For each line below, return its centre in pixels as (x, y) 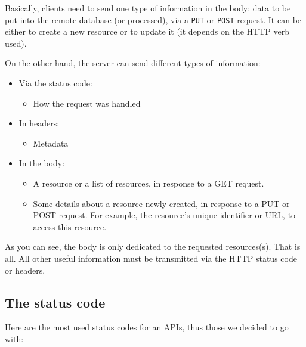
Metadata (51, 143)
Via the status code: (55, 83)
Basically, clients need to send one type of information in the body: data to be (148, 8)
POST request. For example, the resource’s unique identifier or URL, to (164, 215)
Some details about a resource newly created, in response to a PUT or (161, 203)
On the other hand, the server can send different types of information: (133, 63)
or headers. (25, 270)
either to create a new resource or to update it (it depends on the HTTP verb (147, 31)
